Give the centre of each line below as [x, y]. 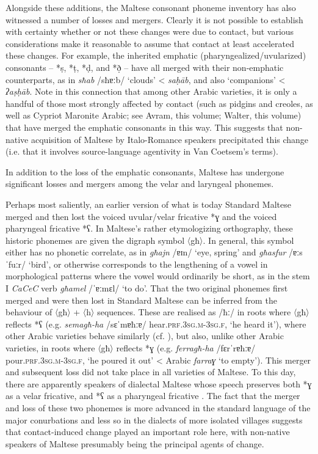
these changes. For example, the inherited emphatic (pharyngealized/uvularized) [156, 55]
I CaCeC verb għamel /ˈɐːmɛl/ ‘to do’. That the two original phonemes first [147, 288]
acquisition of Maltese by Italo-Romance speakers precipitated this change [170, 139]
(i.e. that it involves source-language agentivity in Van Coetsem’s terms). [142, 151]
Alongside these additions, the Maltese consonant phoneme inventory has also [151, 7]
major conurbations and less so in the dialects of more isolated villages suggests [154, 419]
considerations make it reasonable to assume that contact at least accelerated [150, 43]
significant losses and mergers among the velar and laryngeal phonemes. [140, 184]
